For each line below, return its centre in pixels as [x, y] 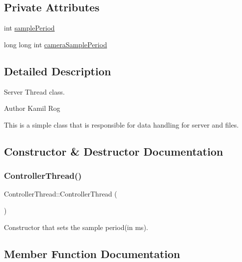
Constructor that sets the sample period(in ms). [76, 227]
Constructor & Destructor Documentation [114, 151]
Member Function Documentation [92, 253]
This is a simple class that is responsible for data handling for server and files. [121, 124]
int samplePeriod [29, 28]
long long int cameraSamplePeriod [55, 44]
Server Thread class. [34, 91]
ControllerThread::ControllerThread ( [61, 194]
